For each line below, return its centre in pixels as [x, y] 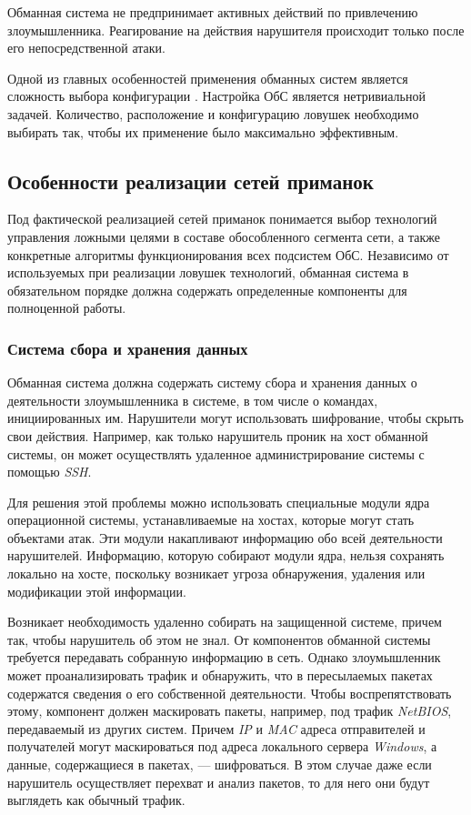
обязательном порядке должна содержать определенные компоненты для [207, 290]
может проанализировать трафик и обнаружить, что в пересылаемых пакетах [220, 675]
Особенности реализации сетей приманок [190, 181]
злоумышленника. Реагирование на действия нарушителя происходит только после [236, 30]
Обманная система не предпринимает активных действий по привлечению [213, 12]
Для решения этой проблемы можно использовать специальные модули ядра [219, 502]
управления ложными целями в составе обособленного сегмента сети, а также [224, 236]
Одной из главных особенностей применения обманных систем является [208, 78]
